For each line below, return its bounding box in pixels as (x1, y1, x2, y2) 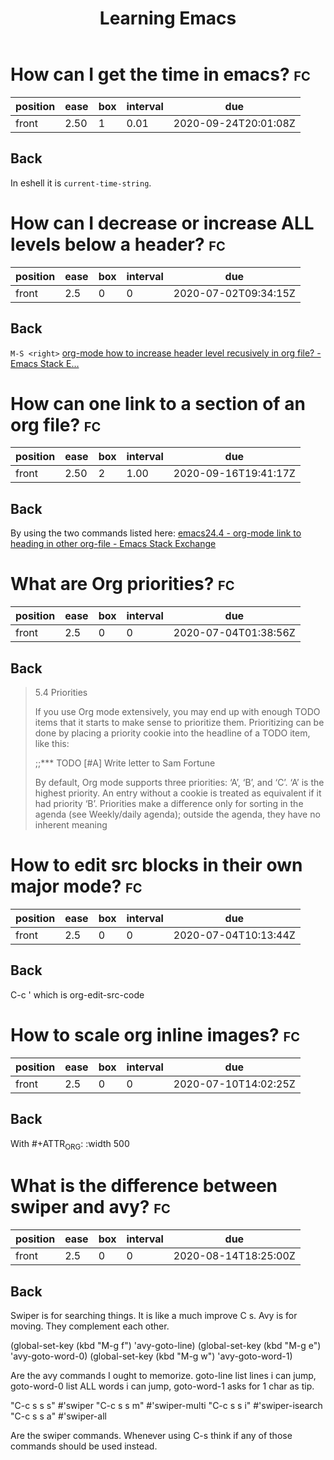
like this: (34, 738, 70, 749)
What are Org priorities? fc (10, 573, 235, 596)
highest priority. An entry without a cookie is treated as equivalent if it (34, 787, 322, 799)
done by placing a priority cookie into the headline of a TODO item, (34, 727, 311, 739)
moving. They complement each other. (10, 1320, 170, 1332)
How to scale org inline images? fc (10, 1023, 300, 1046)
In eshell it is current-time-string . (10, 177, 152, 189)
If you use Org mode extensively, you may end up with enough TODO (34, 706, 321, 717)
